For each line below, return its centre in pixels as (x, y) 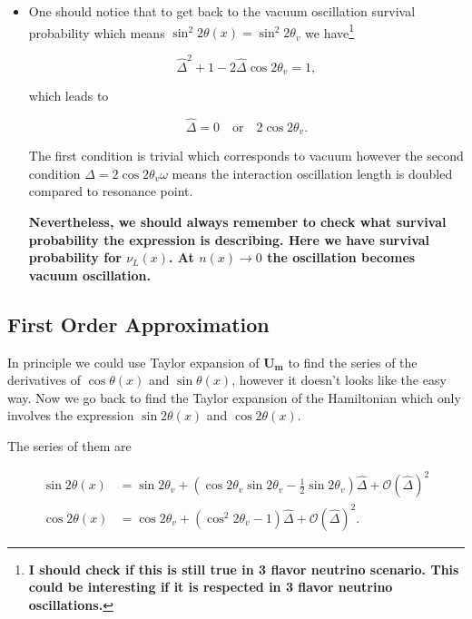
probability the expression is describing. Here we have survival (229, 239)
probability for (75, 257)
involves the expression (71, 415)
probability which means (97, 32)
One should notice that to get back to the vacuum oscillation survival (222, 11)
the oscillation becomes (341, 257)
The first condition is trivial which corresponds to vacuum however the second (246, 156)
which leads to (69, 96)
